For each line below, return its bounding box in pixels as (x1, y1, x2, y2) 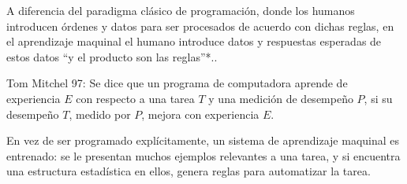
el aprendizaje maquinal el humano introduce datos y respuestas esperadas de (6, 33, 382, 50)
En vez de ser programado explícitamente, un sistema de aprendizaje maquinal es (6, 132, 400, 149)
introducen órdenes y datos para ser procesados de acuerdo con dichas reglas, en (6, 17, 394, 34)
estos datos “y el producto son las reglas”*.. (6, 48, 218, 64)
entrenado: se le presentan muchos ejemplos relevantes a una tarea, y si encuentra (6, 147, 401, 164)
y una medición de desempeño (208, 90, 353, 106)
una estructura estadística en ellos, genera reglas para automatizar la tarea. (6, 163, 371, 179)
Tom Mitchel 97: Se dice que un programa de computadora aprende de (6, 75, 348, 91)
